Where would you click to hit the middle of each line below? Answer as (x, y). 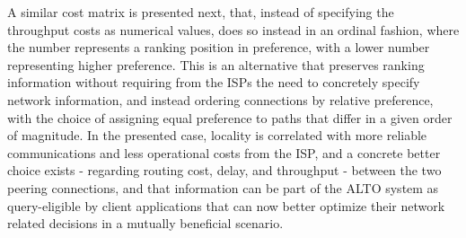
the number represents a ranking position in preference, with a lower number (219, 47)
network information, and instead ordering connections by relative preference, (220, 99)
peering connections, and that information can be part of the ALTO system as (223, 187)
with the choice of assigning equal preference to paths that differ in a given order (230, 117)
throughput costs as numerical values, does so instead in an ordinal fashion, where (233, 29)
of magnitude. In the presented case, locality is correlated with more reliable (217, 135)
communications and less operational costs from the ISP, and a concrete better (224, 152)
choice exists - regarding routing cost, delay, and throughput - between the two (224, 170)
